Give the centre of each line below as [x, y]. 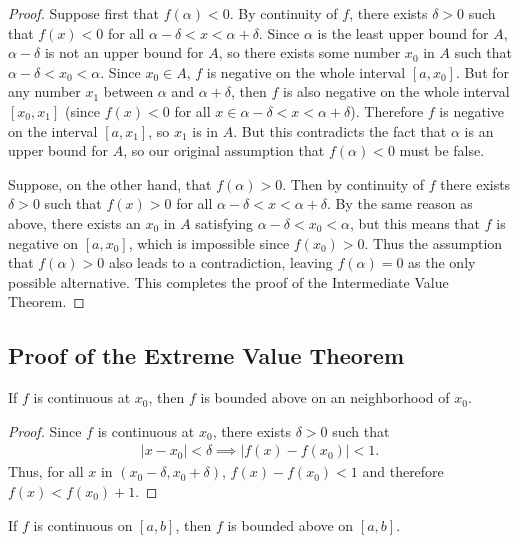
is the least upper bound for [403, 32]
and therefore [403, 471]
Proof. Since [45, 430]
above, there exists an [74, 222]
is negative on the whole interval [306, 71]
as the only [442, 262]
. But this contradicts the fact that [340, 130]
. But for [482, 71]
